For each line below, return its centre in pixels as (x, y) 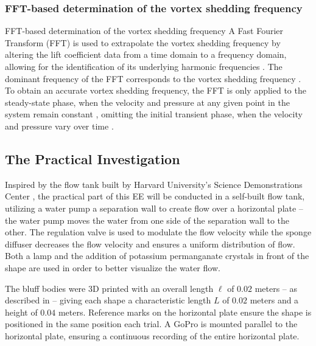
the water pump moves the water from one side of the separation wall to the (147, 220)
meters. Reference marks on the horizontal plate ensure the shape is (185, 312)
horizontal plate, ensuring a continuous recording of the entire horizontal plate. (152, 335)
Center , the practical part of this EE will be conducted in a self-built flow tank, (155, 196)
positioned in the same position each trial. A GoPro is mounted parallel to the (151, 324)
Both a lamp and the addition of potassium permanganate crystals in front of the (157, 256)
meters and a (274, 300)
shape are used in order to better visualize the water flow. (113, 267)
